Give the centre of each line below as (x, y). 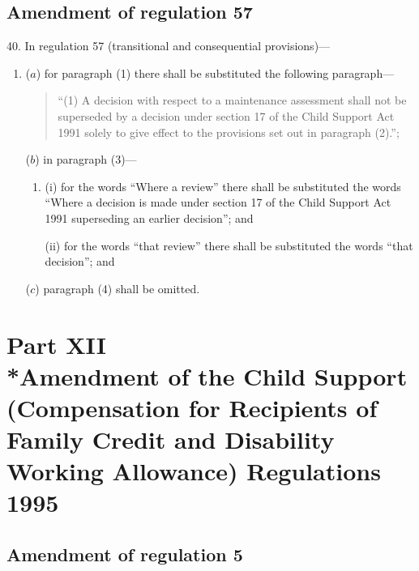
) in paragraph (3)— (86, 159)
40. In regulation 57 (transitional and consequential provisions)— (169, 46)
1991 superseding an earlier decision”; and (149, 217)
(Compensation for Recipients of (192, 407)
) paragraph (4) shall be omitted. (118, 288)
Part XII (56, 344)
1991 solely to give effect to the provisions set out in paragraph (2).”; (229, 132)
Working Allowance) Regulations (194, 471)
